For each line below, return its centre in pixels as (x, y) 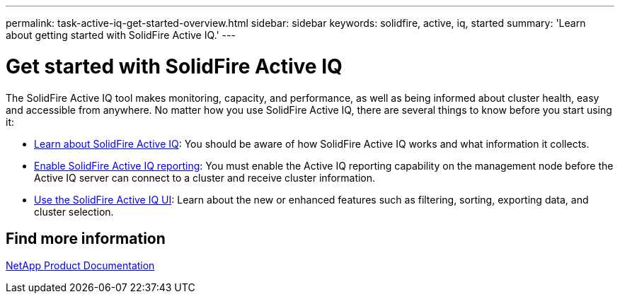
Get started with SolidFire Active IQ (174, 66)
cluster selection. (74, 211)
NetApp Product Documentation (80, 266)
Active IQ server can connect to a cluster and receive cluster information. (205, 177)
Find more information (86, 238)
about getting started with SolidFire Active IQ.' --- (121, 35)
